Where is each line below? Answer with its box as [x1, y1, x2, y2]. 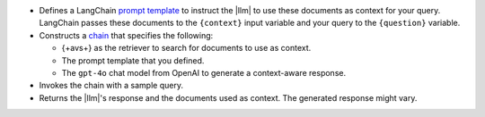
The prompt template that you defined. [61, 54, 205, 66]
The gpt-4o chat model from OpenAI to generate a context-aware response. [61, 67, 346, 78]
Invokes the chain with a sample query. [39, 80, 184, 91]
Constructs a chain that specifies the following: [39, 29, 214, 40]
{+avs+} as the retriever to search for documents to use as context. [61, 43, 312, 54]
